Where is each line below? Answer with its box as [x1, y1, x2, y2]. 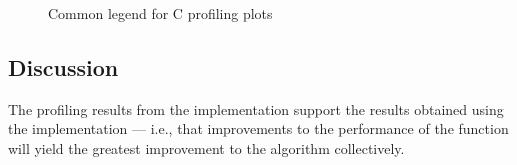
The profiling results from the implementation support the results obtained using [8, 98, 504, 119]
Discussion [8, 51, 119, 82]
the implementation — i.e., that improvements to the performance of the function [8, 118, 509, 139]
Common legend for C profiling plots [48, 3, 273, 23]
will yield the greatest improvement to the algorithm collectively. [8, 137, 405, 158]
